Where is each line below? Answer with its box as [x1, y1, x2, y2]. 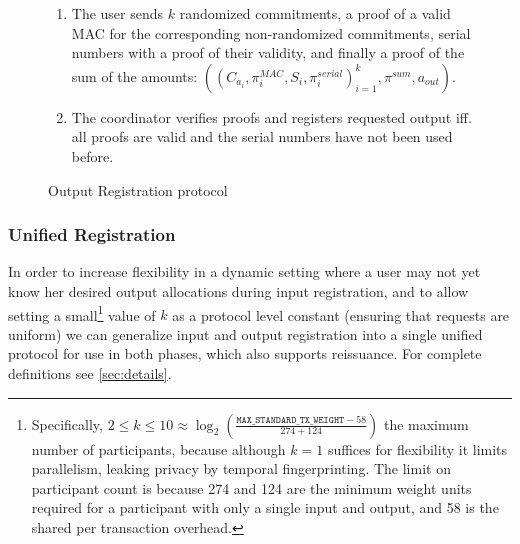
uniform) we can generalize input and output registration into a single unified [8, 323, 483, 344]
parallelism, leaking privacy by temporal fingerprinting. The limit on [31, 458, 451, 479]
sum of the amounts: [71, 65, 198, 86]
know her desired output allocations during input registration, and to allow [8, 280, 469, 301]
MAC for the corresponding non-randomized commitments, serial [71, 22, 471, 43]
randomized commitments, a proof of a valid [179, 3, 451, 23]
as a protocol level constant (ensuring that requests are [172, 304, 510, 325]
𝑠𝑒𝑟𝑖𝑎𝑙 [317, 68, 343, 79]
